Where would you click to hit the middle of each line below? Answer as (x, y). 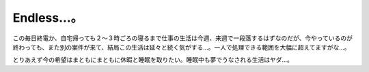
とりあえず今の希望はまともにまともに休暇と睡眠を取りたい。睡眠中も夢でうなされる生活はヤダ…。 (153, 60)
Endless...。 (48, 18)
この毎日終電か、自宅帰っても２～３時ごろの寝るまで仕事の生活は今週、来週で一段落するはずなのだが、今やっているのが (183, 38)
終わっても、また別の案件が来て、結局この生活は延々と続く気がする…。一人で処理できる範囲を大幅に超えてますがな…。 (181, 47)
